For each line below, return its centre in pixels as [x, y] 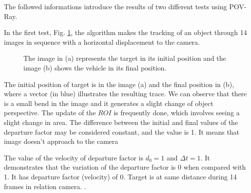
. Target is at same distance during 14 [180, 176]
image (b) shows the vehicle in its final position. [95, 67]
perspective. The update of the [50, 113]
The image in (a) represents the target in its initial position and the [125, 58]
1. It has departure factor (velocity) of [61, 176]
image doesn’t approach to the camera [61, 141]
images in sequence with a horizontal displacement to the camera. [102, 42]
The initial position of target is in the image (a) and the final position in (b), [119, 84]
